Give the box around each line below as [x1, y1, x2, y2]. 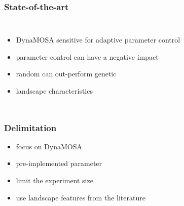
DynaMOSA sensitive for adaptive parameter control [16, 34, 180, 45]
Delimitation [4, 121, 57, 134]
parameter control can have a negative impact [16, 51, 159, 62]
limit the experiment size [16, 175, 93, 185]
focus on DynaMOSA [16, 141, 82, 151]
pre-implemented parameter [16, 158, 102, 169]
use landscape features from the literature [16, 192, 145, 202]
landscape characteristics [16, 86, 93, 96]
